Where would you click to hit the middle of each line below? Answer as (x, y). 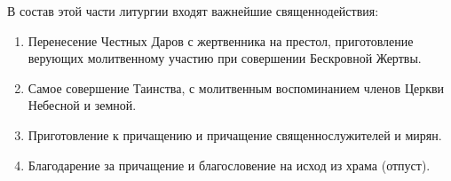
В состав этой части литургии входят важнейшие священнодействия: (193, 11)
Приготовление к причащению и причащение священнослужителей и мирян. (235, 134)
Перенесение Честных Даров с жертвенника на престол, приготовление (221, 40)
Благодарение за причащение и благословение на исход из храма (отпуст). (229, 165)
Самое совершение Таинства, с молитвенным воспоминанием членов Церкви (236, 87)
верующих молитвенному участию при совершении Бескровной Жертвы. (225, 58)
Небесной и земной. (82, 105)
